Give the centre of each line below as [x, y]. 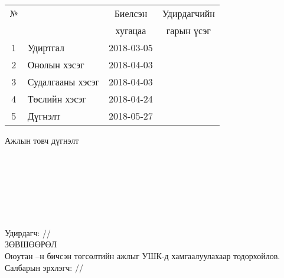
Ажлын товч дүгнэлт [42, 140]
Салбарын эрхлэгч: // [44, 267]
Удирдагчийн [188, 13]
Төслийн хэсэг [57, 99]
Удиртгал [46, 47]
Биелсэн [131, 13]
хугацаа [131, 30]
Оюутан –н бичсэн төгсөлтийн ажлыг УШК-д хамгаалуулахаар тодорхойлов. [143, 255]
